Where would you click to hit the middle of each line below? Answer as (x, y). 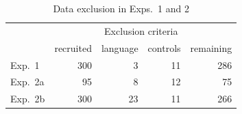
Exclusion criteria (141, 30)
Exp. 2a (27, 82)
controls (164, 47)
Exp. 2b (28, 99)
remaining (211, 47)
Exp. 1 (25, 65)
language (120, 47)
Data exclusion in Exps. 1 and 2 (121, 8)
